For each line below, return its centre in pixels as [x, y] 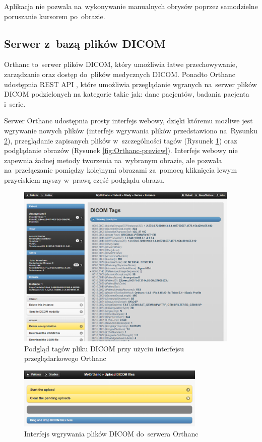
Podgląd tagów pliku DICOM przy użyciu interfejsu [104, 348]
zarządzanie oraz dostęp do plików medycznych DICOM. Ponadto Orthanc [120, 74]
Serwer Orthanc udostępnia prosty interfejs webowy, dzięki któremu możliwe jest [128, 121]
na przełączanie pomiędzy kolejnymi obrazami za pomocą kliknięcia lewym [121, 170]
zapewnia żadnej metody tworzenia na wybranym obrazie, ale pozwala [113, 160]
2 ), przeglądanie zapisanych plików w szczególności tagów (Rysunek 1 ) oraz [121, 140]
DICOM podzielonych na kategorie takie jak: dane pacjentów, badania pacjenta [127, 94]
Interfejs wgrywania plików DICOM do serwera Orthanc [111, 433]
